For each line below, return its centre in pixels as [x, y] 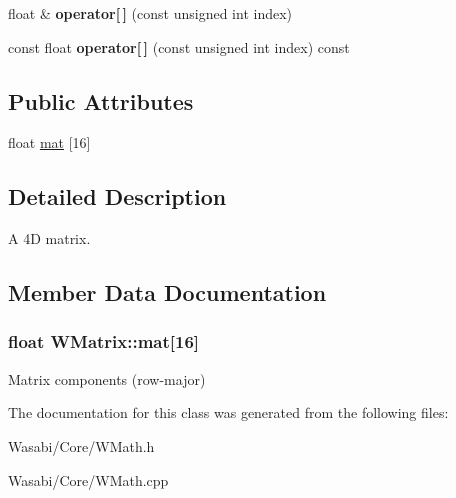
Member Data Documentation [167, 292]
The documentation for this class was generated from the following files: [228, 412]
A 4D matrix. [49, 238]
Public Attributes [101, 100]
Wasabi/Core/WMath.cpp [88, 479]
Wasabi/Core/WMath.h [81, 445]
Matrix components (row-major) [107, 378]
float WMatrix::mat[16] [104, 341]
